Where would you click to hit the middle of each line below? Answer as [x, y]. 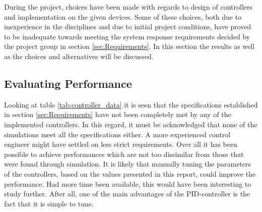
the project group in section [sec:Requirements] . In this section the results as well [129, 46]
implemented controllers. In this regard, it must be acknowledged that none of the [131, 124]
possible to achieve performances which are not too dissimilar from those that [124, 154]
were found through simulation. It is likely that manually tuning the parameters [128, 164]
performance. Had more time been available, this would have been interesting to [128, 183]
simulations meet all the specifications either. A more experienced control [117, 134]
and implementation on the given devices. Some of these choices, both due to [123, 16]
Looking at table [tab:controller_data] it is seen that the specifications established [131, 104]
